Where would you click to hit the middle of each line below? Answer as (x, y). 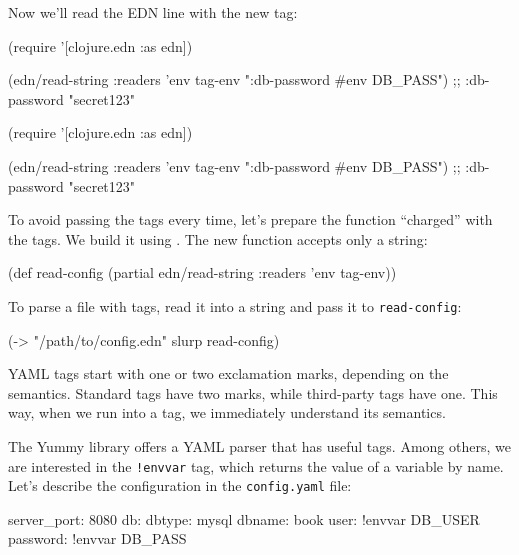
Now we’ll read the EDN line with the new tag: (153, 12)
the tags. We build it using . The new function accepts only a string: (218, 238)
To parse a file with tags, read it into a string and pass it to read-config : (235, 305)
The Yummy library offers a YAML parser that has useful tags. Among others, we (259, 445)
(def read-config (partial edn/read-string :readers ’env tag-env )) (202, 272)
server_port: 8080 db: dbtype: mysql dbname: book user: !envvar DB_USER (244, 518)
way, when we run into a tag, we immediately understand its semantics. (227, 412)
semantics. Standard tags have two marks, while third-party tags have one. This (253, 392)
